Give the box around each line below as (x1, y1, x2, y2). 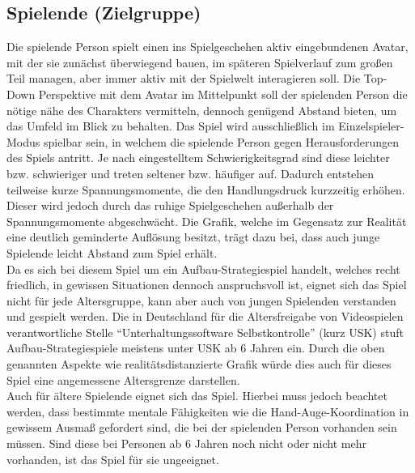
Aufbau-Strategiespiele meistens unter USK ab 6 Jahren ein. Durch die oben (6, 339, 385, 356)
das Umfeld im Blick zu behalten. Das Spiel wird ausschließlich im (6, 117, 335, 134)
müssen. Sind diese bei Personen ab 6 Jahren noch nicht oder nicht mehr (6, 435, 366, 452)
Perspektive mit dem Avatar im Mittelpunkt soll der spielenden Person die (38, 85, 408, 102)
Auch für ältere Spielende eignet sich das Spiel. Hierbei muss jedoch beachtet (6, 387, 387, 404)
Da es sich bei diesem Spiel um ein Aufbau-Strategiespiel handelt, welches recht (6, 260, 400, 277)
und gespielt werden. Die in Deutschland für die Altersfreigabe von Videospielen (6, 308, 404, 325)
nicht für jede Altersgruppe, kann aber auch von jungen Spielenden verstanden (6, 292, 396, 309)
